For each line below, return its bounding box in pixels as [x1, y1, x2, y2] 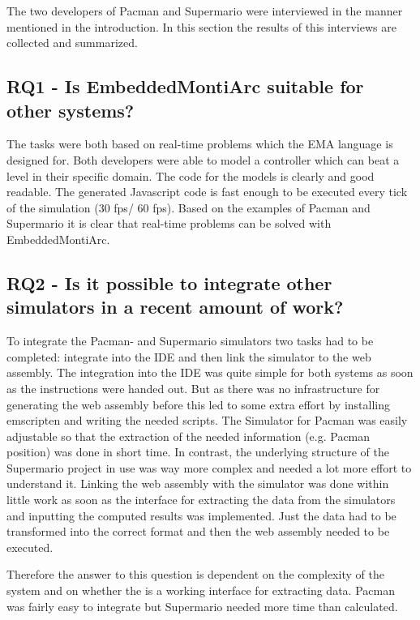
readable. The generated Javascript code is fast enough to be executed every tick [6, 183, 408, 200]
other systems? [6, 97, 135, 122]
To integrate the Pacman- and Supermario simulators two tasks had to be [6, 332, 374, 349]
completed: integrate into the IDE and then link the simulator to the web [6, 348, 371, 365]
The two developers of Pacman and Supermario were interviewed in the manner [6, 2, 403, 19]
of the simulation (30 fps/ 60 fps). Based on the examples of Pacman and [6, 199, 371, 216]
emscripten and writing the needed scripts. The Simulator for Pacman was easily [6, 412, 408, 429]
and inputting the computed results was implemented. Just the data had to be [6, 507, 396, 524]
